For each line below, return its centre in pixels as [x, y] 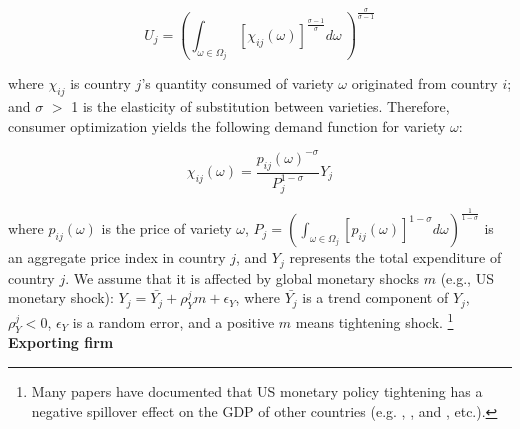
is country [100, 83]
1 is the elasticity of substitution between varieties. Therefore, [260, 106]
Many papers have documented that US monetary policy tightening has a [257, 390]
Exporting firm [61, 342]
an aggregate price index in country [117, 257]
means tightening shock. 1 [374, 320]
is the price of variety [166, 228]
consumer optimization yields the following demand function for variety [227, 125]
